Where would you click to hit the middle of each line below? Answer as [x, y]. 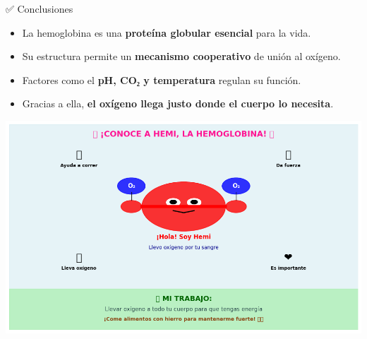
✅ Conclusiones [40, 8]
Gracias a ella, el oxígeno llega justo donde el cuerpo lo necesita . [178, 103]
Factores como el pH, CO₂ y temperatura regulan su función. [162, 79]
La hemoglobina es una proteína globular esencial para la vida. [167, 32]
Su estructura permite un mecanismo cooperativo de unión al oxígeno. [181, 56]
